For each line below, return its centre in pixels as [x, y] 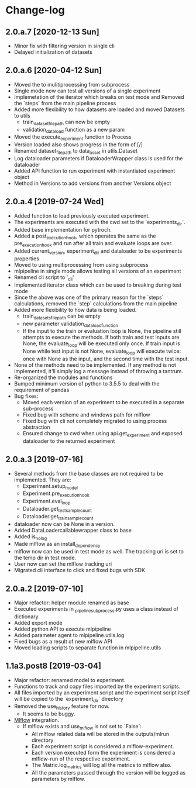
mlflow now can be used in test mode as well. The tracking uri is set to [99, 552]
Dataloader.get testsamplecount [57, 509]
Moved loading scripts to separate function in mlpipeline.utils [87, 648]
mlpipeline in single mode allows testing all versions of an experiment [97, 271]
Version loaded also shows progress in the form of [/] [78, 144]
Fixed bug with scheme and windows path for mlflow [86, 414]
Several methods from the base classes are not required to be [88, 473]
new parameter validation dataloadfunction [70, 324]
